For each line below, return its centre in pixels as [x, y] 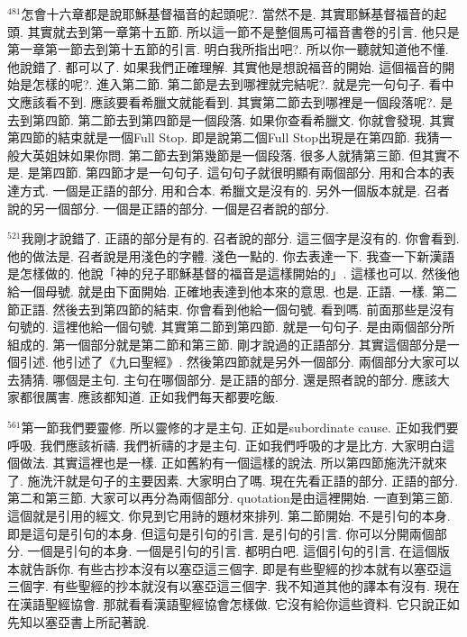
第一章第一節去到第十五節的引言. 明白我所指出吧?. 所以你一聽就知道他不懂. [228, 49]
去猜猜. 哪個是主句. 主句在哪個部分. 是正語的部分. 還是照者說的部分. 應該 [222, 379]
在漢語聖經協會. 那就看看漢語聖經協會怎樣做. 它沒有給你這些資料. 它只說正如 [233, 604]
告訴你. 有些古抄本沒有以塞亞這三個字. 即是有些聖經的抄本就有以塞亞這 [242, 568]
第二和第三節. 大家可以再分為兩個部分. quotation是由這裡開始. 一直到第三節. [230, 498]
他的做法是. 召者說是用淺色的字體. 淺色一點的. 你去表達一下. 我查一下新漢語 [231, 255]
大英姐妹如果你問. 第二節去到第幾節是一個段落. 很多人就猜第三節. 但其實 [233, 155]
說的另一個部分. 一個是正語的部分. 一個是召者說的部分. [168, 208]
